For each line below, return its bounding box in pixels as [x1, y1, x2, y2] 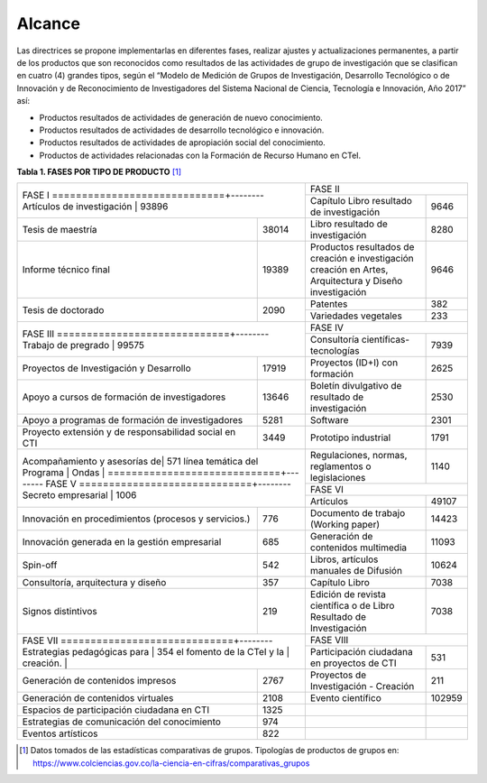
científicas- [361, 334, 410, 346]
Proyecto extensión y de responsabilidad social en [22, 426, 236, 438]
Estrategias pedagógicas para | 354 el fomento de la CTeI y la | [22, 645, 290, 658]
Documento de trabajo [309, 507, 406, 520]
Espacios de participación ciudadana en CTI [22, 704, 210, 716]
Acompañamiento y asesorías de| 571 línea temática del [22, 456, 259, 468]
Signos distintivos [22, 605, 98, 618]
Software [309, 414, 349, 427]
